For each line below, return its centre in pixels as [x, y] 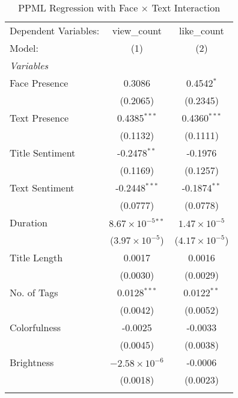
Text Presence [39, 118]
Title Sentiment [43, 153]
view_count [137, 30]
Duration [29, 222]
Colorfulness [35, 327]
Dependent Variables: [55, 30]
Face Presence [39, 83]
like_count [202, 30]
